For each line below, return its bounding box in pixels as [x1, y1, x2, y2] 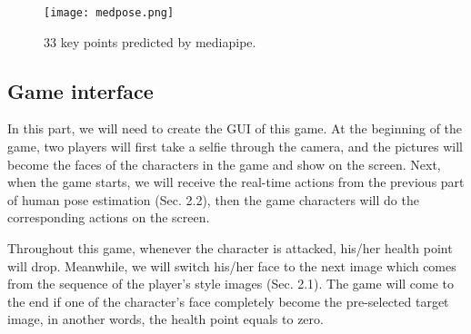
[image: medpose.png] [44, 6, 175, 19]
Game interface [7, 76, 154, 104]
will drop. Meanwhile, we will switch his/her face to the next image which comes [7, 256, 456, 275]
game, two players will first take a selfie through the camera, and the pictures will [7, 137, 463, 156]
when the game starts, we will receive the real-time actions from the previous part [7, 172, 465, 192]
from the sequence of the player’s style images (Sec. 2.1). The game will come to [7, 274, 455, 293]
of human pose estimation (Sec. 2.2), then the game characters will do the [7, 190, 419, 209]
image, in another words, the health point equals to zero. [7, 309, 324, 329]
